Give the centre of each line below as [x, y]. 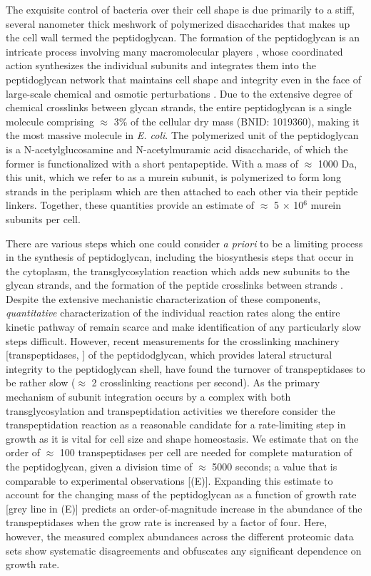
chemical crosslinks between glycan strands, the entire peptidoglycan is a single [179, 107]
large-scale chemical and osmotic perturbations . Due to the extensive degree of [179, 93]
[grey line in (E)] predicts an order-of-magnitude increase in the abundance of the [184, 508]
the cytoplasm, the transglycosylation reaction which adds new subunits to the [178, 271]
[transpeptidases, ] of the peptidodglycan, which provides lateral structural [169, 355]
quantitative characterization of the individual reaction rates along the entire [173, 313]
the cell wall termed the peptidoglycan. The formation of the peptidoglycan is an [183, 37]
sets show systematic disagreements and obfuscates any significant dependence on [184, 550]
